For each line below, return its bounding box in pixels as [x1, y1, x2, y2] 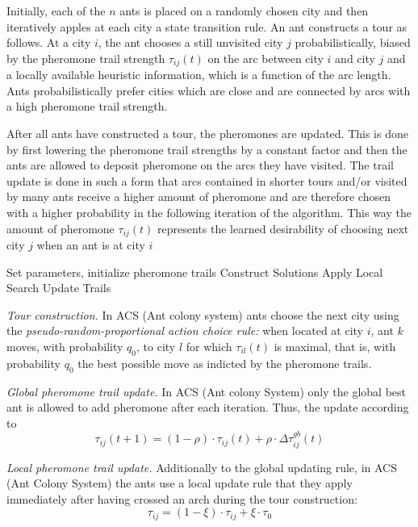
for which [186, 338, 232, 354]
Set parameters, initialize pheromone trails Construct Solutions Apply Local [6, 263, 383, 280]
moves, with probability [6, 338, 123, 354]
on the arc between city [207, 49, 324, 66]
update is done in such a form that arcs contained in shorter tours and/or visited [6, 172, 408, 189]
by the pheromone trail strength [6, 49, 165, 66]
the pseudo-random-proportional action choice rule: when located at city [6, 322, 364, 339]
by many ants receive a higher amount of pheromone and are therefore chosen [6, 188, 391, 205]
